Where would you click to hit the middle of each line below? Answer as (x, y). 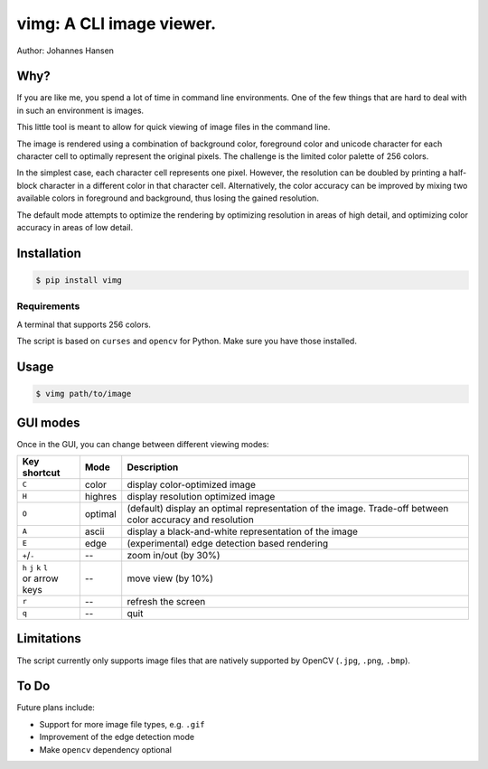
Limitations (49, 638)
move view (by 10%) (170, 578)
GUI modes (48, 422)
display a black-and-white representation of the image (243, 531)
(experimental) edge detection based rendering (228, 543)
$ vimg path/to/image (84, 394)
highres (101, 496)
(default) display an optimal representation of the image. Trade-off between (288, 508)
